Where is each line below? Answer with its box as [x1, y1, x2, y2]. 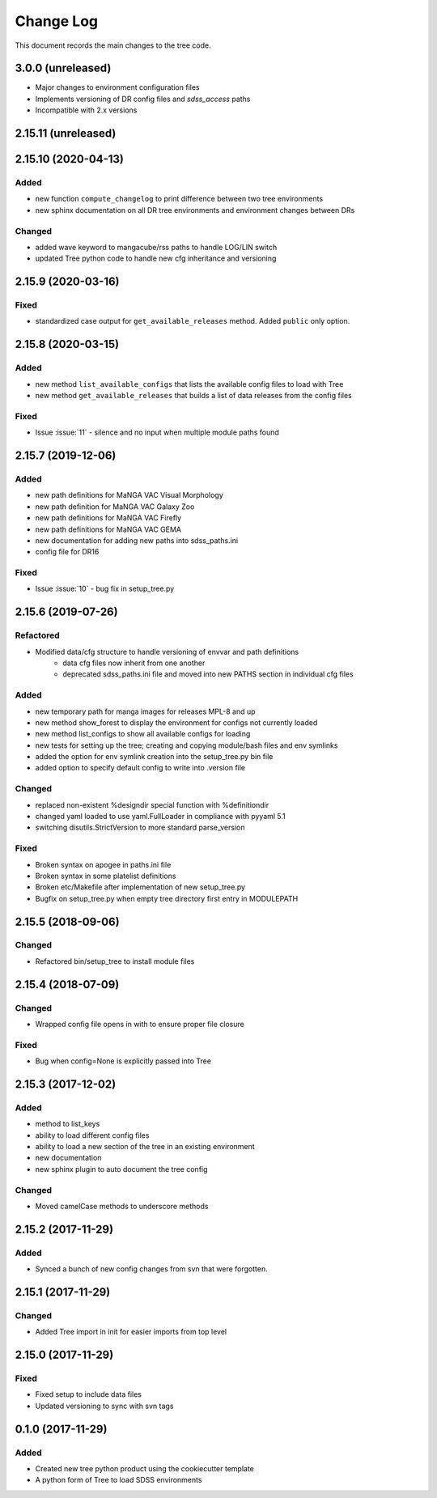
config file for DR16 [35, 547, 100, 557]
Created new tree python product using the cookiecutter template [35, 1464, 255, 1474]
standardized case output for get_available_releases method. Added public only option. [35, 316, 350, 326]
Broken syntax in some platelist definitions [35, 871, 176, 881]
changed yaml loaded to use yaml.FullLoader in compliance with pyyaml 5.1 [35, 811, 286, 821]
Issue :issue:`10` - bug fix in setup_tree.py [35, 583, 175, 594]
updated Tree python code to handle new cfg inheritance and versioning [35, 253, 277, 263]
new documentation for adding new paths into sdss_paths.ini [35, 535, 239, 545]
